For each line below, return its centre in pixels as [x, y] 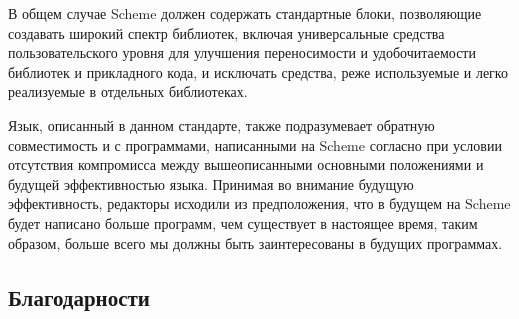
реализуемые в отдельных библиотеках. [128, 91]
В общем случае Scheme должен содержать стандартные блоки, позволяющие [245, 13]
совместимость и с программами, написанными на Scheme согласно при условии [255, 144]
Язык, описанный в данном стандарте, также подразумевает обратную [221, 124]
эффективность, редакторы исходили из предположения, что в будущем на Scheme [259, 203]
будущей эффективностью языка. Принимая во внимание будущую [211, 183]
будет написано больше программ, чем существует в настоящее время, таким [243, 222]
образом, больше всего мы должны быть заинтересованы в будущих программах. [255, 242]
